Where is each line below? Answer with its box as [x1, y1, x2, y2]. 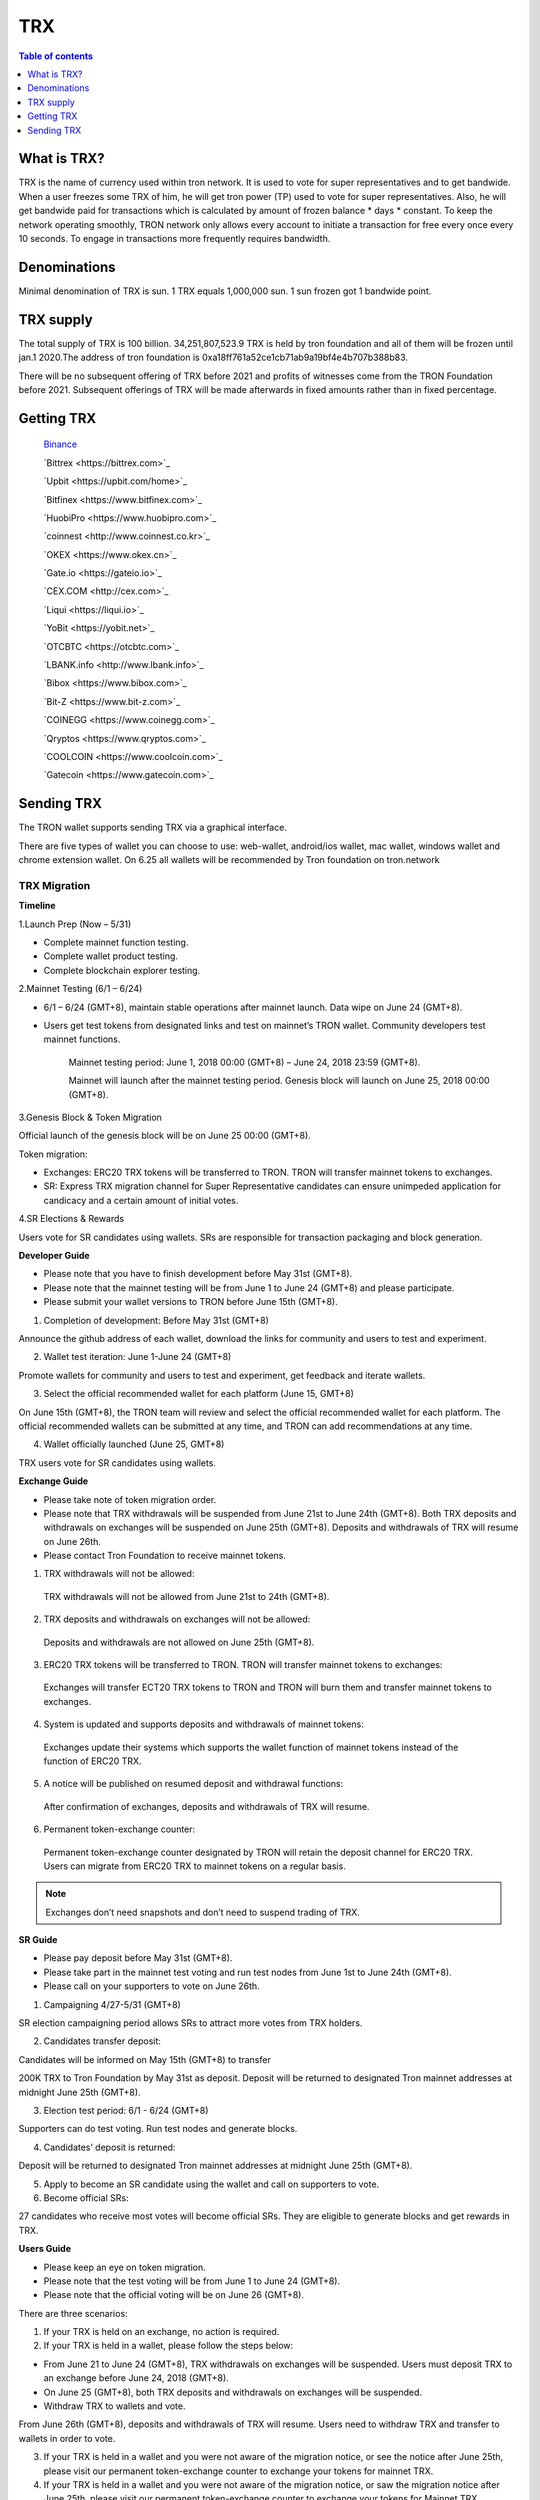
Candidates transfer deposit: [43, 2035, 162, 2047]
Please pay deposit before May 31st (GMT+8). [43, 1952, 233, 1964]
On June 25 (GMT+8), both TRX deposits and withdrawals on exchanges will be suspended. [43, 2386, 423, 2398]
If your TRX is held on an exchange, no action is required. [43, 2326, 280, 2338]
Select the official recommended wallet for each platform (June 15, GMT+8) [43, 1388, 355, 1400]
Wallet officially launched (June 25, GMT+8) [43, 1438, 225, 1450]
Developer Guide [18, 1250, 90, 1262]
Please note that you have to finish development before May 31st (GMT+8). [43, 1268, 353, 1280]
